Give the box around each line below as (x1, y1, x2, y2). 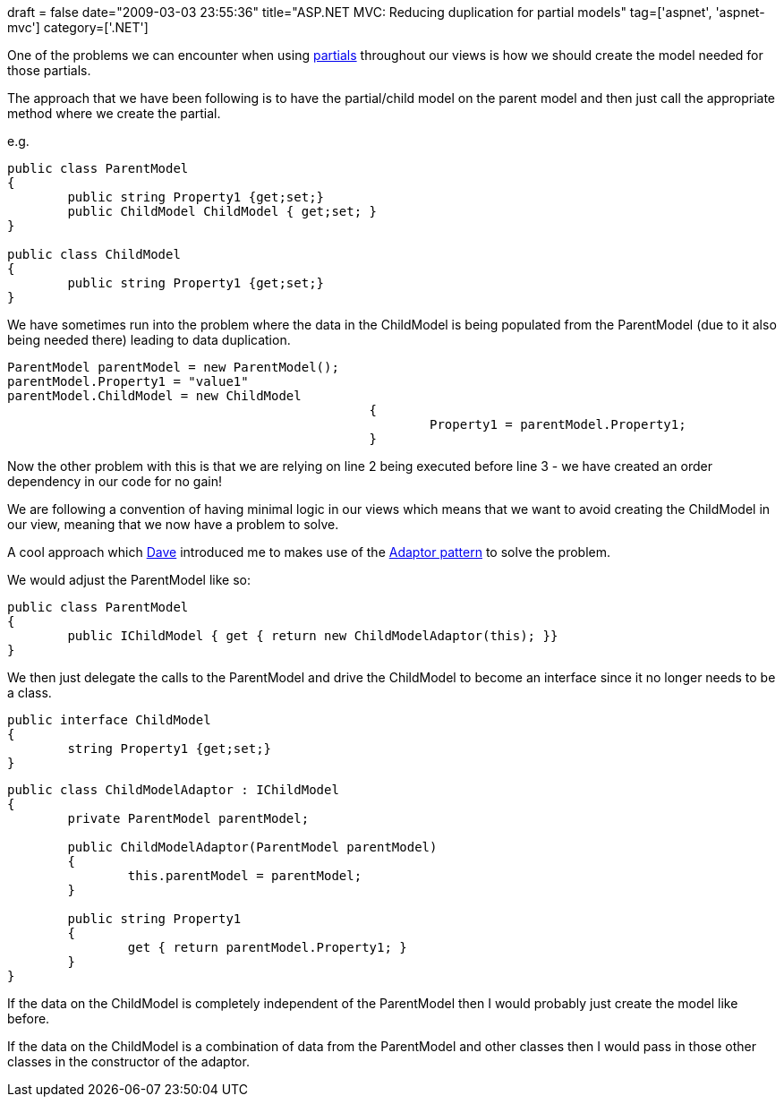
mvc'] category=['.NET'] (7, 20, 149, 35)
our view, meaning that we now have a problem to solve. (7, 517, 339, 532)
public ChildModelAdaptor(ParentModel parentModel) (67, 840, 438, 854)
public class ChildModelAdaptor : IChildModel (7, 783, 339, 797)
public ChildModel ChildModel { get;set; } (67, 204, 378, 218)
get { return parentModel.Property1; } (127, 940, 407, 954)
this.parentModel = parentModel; (127, 869, 362, 883)
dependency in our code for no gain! (7, 474, 222, 489)
